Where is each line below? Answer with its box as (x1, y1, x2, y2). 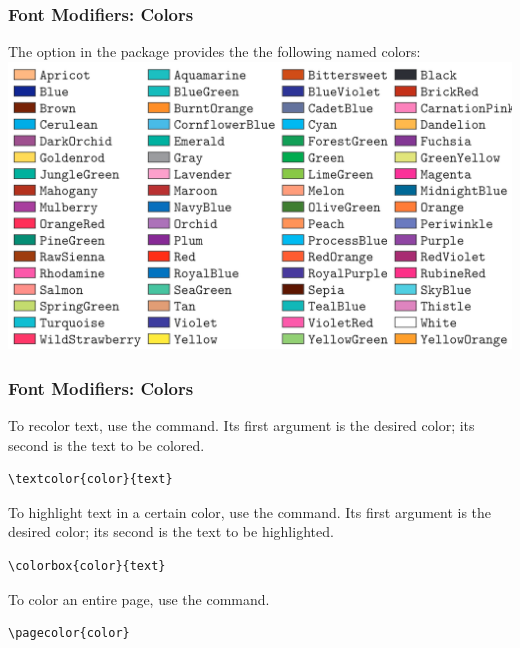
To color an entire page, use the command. (8, 588, 270, 609)
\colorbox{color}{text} (8, 559, 166, 574)
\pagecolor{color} (8, 626, 130, 641)
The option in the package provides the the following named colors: (8, 41, 421, 62)
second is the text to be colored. (8, 434, 205, 455)
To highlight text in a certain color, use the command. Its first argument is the (8, 501, 492, 522)
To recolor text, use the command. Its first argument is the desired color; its (8, 415, 475, 436)
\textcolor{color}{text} (8, 472, 173, 487)
